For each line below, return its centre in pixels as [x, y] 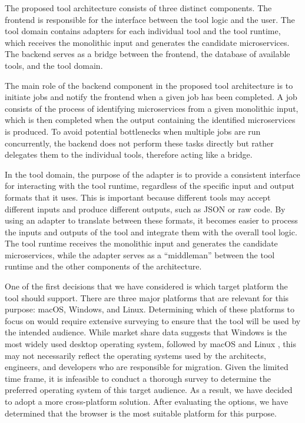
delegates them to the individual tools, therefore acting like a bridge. [129, 154]
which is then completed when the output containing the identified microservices [150, 120]
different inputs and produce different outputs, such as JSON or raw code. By [145, 209]
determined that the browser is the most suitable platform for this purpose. [141, 413]
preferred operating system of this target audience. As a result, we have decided [149, 390]
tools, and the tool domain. [54, 65]
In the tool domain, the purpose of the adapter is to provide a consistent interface [152, 174]
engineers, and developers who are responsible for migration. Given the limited [147, 367]
